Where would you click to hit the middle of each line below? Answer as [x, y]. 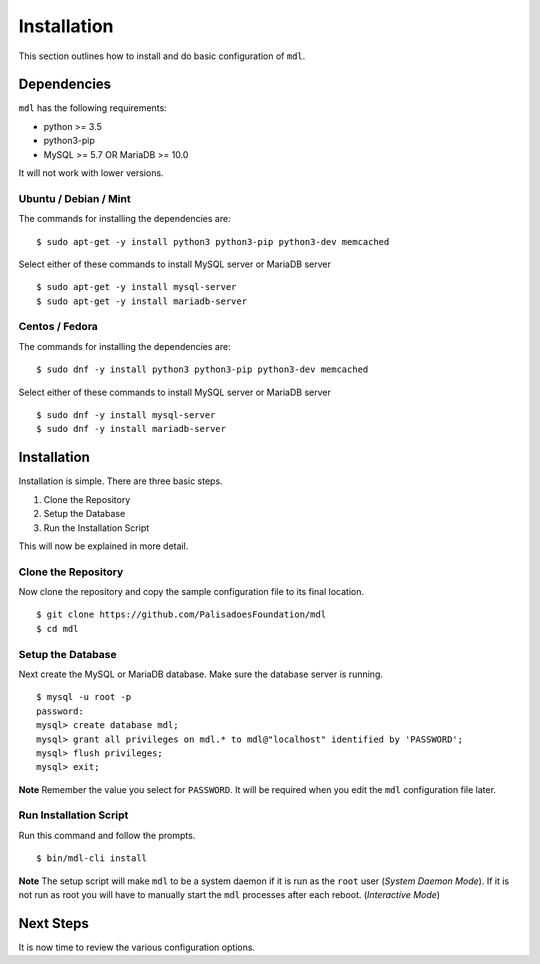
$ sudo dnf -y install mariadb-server [131, 429]
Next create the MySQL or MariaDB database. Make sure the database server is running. [201, 674]
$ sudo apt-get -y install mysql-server [136, 287]
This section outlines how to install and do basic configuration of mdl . [162, 56]
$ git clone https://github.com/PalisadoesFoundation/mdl [181, 614]
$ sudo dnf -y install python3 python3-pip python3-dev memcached [202, 369]
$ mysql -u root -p [84, 697]
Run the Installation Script [96, 527]
